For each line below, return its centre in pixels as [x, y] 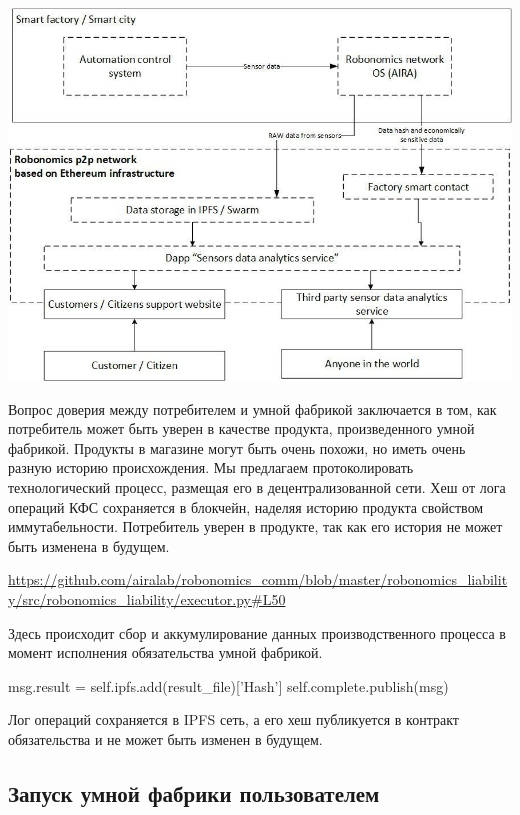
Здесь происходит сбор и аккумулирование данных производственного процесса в [257, 632]
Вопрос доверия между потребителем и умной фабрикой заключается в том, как [252, 408]
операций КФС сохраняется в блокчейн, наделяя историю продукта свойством [246, 506]
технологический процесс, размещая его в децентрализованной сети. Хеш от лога [257, 486]
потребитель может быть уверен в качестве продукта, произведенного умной [241, 428]
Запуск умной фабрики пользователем [194, 792]
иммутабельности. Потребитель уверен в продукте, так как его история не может [255, 526]
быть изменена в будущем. [89, 545]
